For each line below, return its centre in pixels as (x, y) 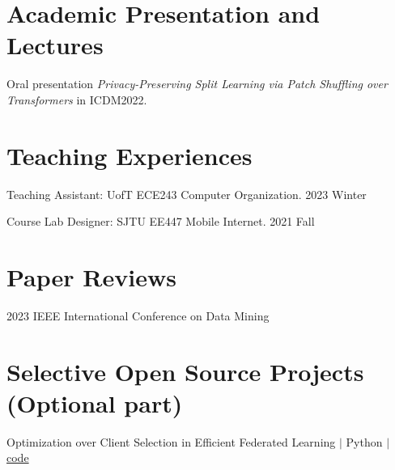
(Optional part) (95, 402)
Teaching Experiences (130, 155)
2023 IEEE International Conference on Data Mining (138, 315)
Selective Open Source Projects (185, 371)
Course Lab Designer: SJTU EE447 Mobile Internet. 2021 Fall (161, 221)
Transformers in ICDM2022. (77, 99)
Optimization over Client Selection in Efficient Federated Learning (171, 441)
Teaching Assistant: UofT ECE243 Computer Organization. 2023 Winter (187, 194)
